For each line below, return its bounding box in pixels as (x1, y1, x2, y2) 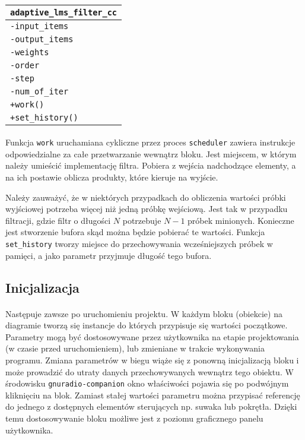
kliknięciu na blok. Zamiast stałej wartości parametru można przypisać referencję (5, 388, 300, 401)
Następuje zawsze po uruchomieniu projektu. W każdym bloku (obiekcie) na (5, 307, 282, 319)
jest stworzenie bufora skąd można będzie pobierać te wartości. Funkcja (5, 226, 265, 238)
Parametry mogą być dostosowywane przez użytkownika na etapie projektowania (5, 330, 299, 343)
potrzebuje (122, 214, 161, 226)
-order (10, 60, 40, 70)
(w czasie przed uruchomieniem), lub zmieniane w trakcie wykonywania (5, 342, 265, 354)
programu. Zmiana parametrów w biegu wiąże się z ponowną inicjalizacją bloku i (5, 354, 299, 366)
